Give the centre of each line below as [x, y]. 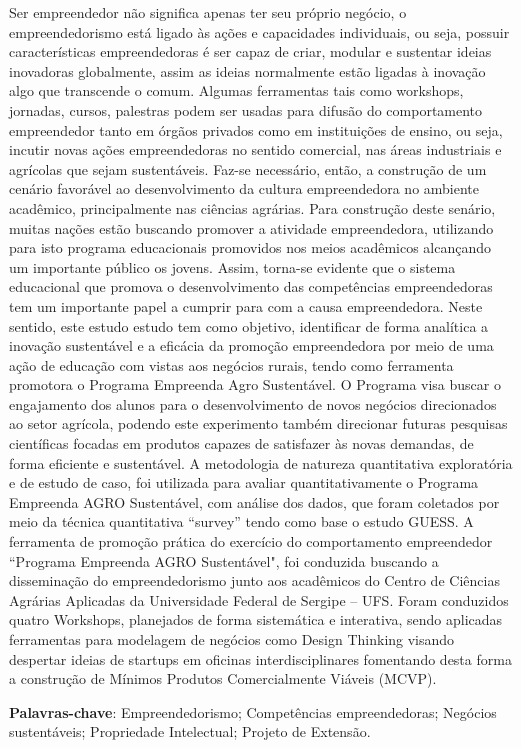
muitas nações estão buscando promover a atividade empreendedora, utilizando [251, 227]
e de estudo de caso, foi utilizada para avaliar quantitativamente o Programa [244, 482]
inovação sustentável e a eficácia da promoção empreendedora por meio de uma [251, 345]
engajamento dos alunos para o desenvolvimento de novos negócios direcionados [253, 403]
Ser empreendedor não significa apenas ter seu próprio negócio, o [208, 12]
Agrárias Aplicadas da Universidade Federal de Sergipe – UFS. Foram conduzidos [259, 599]
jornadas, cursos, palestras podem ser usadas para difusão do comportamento [246, 109]
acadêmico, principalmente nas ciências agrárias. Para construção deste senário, [252, 207]
